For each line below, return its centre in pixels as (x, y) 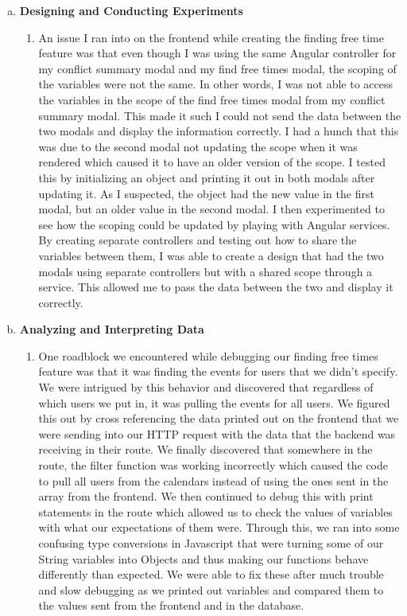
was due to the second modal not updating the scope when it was (198, 146)
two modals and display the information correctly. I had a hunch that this (219, 131)
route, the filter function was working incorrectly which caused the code (213, 465)
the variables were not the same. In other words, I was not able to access (216, 84)
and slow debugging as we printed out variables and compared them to (211, 589)
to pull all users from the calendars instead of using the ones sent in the (213, 480)
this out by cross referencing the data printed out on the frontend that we (219, 418)
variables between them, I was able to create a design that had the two (211, 255)
